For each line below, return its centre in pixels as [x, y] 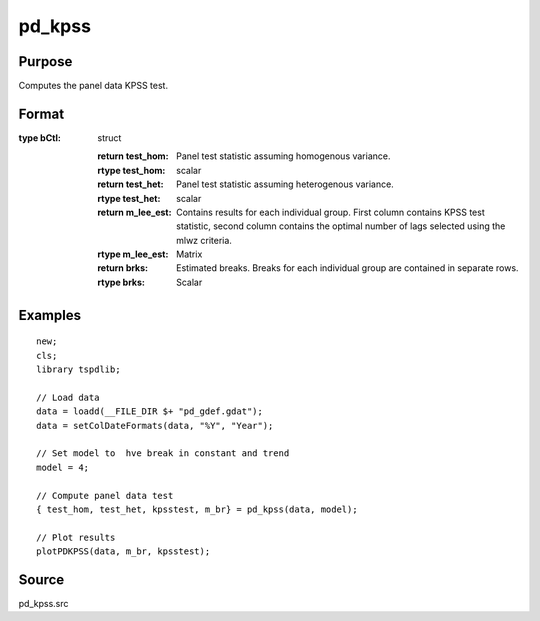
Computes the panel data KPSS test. [93, 86]
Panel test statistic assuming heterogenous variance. [285, 184]
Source [41, 579]
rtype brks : [121, 282]
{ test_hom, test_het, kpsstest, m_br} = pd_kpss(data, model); [197, 509]
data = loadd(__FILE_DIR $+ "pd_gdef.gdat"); [150, 411]
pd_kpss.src [43, 604]
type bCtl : [40, 137]
